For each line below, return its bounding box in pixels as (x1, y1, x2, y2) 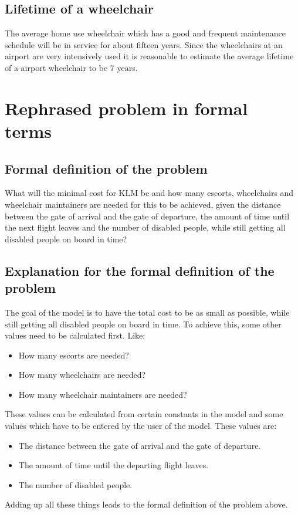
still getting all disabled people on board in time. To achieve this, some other (5, 317, 282, 330)
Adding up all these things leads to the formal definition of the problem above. (5, 498, 288, 510)
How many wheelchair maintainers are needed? (18, 388, 187, 400)
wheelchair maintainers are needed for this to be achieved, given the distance (5, 198, 281, 210)
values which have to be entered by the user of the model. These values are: (5, 420, 277, 432)
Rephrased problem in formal (5, 96, 248, 120)
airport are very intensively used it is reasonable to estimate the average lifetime (5, 50, 294, 62)
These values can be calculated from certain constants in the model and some (5, 408, 283, 420)
